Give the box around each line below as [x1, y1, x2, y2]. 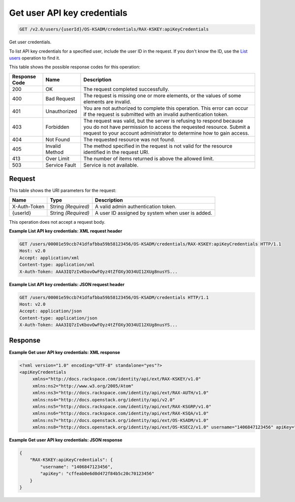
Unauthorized [45, 108, 77, 115]
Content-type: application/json [19, 315, 98, 321]
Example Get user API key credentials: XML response [9, 349, 120, 355]
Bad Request [45, 95, 75, 102]
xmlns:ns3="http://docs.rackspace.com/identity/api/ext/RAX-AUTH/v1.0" [32, 390, 209, 396]
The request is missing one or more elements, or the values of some [83, 92, 241, 99]
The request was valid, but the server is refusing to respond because [83, 117, 243, 124]
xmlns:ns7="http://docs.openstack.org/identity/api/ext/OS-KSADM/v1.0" [32, 417, 209, 423]
